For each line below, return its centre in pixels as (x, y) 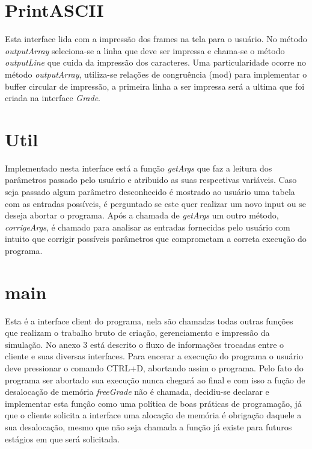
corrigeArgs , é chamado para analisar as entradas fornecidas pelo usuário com (148, 227)
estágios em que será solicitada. (63, 438)
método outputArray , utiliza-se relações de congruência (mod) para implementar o (156, 74)
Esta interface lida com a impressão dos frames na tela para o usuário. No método (156, 39)
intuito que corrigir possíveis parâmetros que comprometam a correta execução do (156, 239)
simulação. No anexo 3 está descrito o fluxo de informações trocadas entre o (145, 344)
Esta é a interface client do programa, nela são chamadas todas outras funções (149, 320)
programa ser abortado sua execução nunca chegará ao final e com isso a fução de (155, 379)
